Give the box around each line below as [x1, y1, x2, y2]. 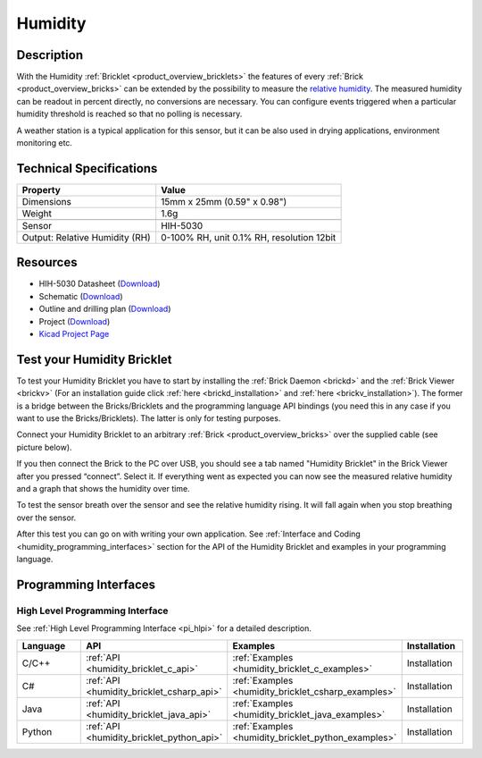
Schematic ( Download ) [38, 291, 124, 301]
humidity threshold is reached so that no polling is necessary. [16, 108, 243, 120]
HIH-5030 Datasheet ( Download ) [38, 278, 161, 290]
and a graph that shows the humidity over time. [16, 484, 191, 494]
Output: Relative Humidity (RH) [21, 231, 151, 243]
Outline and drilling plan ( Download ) [38, 304, 171, 315]
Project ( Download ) [38, 316, 111, 326]
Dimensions [21, 195, 71, 207]
